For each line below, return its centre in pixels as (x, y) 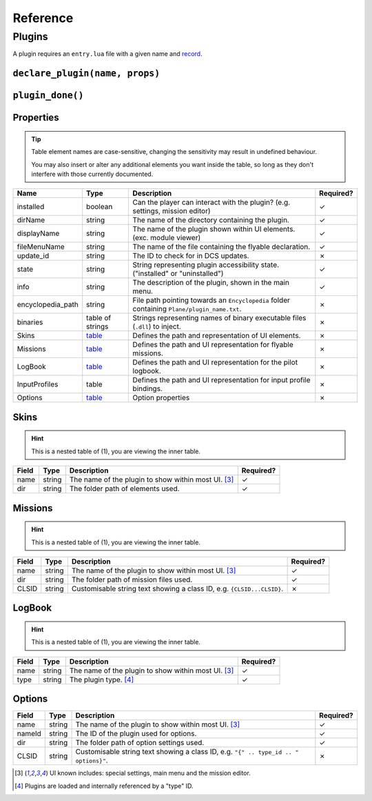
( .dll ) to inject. (157, 326)
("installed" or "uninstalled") (178, 274)
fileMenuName (41, 247)
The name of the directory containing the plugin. (211, 220)
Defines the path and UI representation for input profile (221, 380)
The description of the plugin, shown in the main (211, 283)
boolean (100, 207)
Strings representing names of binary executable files (219, 318)
